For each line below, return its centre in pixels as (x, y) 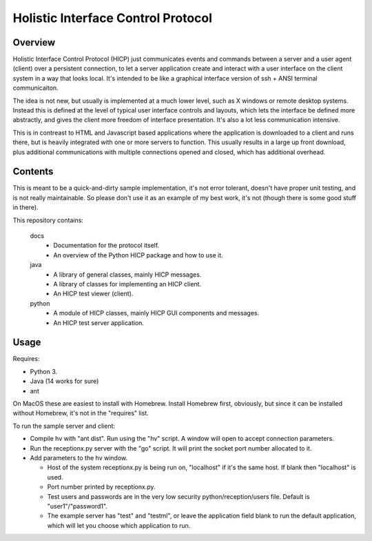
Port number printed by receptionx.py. (101, 487)
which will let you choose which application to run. (119, 525)
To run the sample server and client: (64, 426)
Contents (33, 171)
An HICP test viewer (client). (93, 294)
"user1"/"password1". (77, 506)
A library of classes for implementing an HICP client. (127, 284)
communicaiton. (35, 88)
